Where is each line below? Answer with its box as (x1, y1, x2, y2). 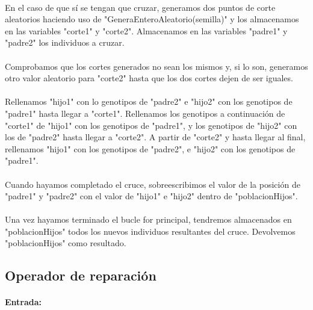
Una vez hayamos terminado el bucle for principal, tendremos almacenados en (5, 213, 292, 226)
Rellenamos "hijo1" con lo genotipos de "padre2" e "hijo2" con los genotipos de (5, 95, 293, 108)
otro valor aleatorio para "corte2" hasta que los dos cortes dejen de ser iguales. (5, 72, 293, 84)
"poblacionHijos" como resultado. (5, 237, 126, 249)
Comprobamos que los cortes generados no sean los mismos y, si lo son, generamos (5, 60, 308, 72)
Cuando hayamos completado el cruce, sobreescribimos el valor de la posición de (5, 178, 300, 190)
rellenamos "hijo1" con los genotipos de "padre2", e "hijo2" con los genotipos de (5, 142, 296, 155)
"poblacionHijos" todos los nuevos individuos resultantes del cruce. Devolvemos (5, 225, 296, 237)
